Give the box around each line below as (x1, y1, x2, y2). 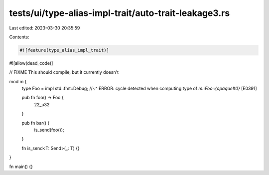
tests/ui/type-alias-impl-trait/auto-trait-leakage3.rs (9, 7, 230, 18)
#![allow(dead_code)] (9, 60, 53, 66)
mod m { (9, 78, 27, 84)
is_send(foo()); (34, 127, 64, 133)
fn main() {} (9, 164, 33, 170)
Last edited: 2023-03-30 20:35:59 (9, 25, 80, 31)
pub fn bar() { (21, 120, 50, 126)
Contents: (9, 34, 29, 40)
